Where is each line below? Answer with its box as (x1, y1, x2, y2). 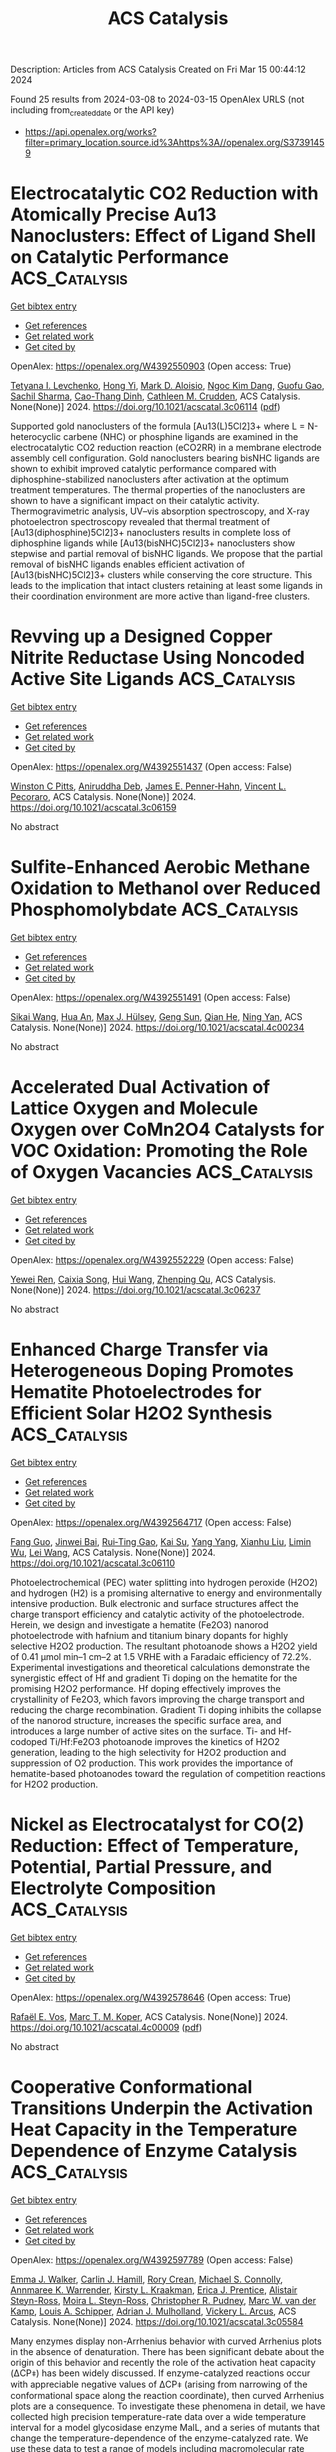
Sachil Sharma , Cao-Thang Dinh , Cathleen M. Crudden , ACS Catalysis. (10, 390, 301, 402)
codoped (10, 1735, 48, 1747)
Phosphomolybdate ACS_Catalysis (10, 898, 299, 921)
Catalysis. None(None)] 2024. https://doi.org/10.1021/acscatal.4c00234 (10, 1021, 305, 1033)
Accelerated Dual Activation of (10, 1075, 271, 1098)
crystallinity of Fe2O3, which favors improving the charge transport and (10, 1693, 305, 1705)
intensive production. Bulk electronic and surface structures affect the (10, 1597, 299, 1609)
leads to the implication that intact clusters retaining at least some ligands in (10, 579, 323, 591)
